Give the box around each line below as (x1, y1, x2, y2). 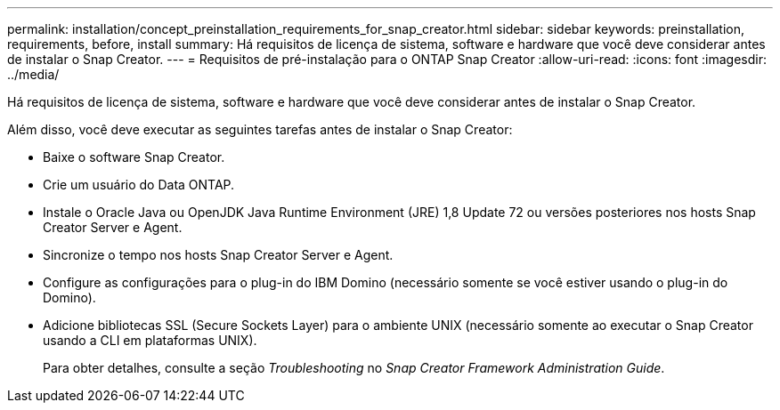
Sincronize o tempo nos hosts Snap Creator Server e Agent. (43, 247, 394, 262)
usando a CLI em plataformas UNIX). (43, 333, 257, 348)
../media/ (7, 67, 60, 82)
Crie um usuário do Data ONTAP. (43, 177, 235, 192)
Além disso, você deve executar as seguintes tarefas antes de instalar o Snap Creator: (7, 122, 513, 137)
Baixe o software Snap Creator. (43, 149, 225, 165)
